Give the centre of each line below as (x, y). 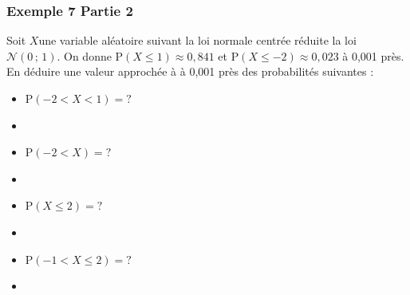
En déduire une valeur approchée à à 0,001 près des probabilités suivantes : (190, 71)
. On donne (84, 55)
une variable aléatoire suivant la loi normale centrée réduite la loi (197, 40)
